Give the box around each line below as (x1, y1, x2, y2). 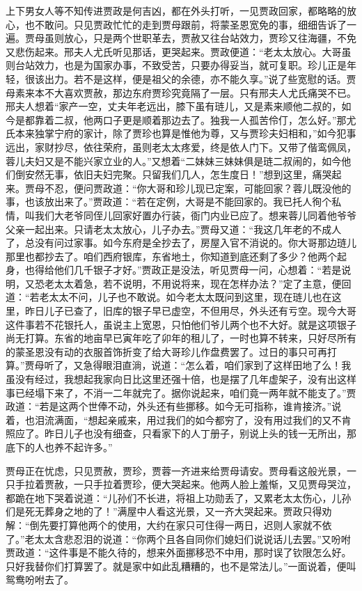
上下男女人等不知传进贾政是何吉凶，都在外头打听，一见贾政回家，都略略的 (6, 3, 347, 17)
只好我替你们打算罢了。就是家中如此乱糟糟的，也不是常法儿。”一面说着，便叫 (6, 558, 356, 573)
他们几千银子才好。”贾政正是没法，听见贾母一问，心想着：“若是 (54, 262, 342, 277)
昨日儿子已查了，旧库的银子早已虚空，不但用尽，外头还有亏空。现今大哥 (24, 304, 356, 318)
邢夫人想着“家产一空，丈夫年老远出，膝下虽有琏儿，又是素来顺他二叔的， (6, 99, 342, 113)
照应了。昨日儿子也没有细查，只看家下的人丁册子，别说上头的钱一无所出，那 (6, 426, 356, 441)
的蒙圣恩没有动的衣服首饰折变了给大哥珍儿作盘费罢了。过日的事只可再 (6, 344, 327, 358)
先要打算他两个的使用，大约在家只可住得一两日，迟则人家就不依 (39, 517, 332, 532)
